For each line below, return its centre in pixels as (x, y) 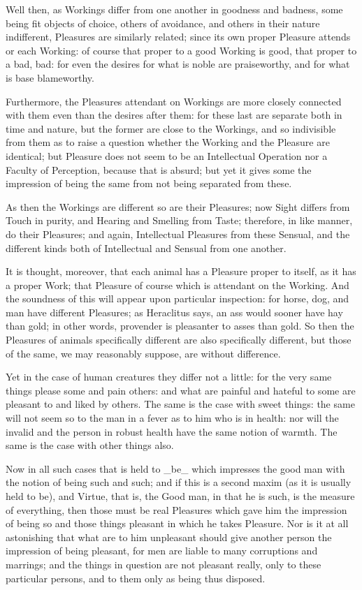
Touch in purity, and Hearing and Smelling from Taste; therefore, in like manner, (179, 220)
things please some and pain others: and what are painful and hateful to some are (181, 390)
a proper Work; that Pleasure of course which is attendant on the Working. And (178, 285)
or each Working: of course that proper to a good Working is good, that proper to (181, 50)
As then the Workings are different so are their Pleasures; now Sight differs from (178, 206)
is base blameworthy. (50, 77)
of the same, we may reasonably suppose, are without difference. (143, 353)
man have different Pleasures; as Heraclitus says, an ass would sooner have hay (174, 312)
